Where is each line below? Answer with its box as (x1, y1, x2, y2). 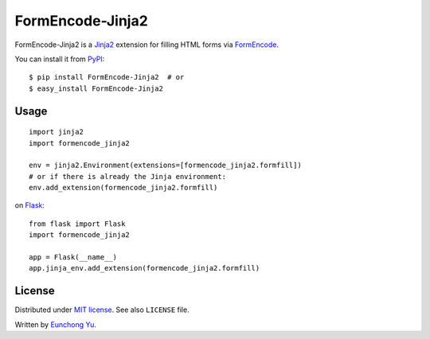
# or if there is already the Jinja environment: (29, 172, 227, 181)
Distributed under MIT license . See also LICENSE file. (14, 305, 190, 314)
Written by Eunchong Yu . (14, 319, 97, 329)
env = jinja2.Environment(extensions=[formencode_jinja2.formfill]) (29, 161, 302, 170)
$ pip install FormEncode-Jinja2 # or (29, 72, 185, 82)
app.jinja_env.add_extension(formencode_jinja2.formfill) (29, 263, 260, 273)
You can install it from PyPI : (14, 54, 105, 64)
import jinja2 (29, 127, 84, 137)
